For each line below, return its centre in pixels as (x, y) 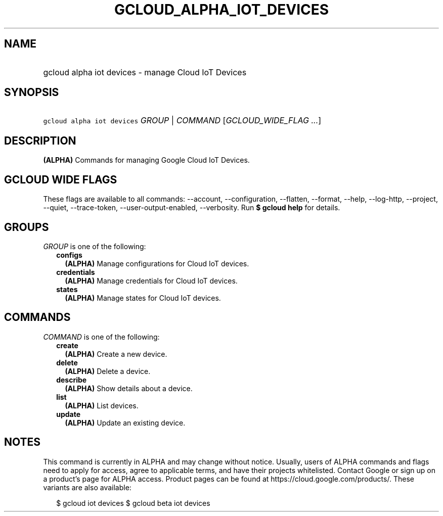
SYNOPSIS (32, 92)
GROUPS (27, 227)
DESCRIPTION (40, 140)
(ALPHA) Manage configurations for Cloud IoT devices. (157, 263)
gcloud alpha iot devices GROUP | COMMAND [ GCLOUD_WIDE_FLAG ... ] (182, 121)
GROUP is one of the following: (95, 246)
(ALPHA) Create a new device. (116, 354)
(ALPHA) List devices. (102, 405)
